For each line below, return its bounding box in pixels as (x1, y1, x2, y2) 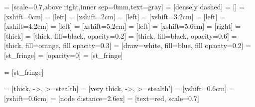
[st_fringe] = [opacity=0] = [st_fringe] (4, 50, 123, 60)
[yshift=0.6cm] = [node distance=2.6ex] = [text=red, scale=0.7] (4, 93, 199, 103)
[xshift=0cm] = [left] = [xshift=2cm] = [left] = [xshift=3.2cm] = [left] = (4, 11, 225, 21)
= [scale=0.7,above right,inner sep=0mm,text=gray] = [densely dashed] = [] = (4, 1, 245, 11)
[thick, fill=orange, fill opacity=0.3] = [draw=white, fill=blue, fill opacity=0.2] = (4, 40, 252, 51)
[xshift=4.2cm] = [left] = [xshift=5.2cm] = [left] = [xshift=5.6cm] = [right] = (4, 21, 241, 31)
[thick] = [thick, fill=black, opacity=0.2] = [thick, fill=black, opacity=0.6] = (4, 30, 237, 41)
